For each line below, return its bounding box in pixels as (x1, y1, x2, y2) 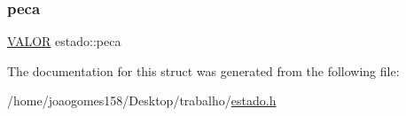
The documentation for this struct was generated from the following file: (7, 61, 400, 80)
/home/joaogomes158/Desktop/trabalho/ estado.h (7, 91, 277, 110)
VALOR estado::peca (7, 32, 121, 50)
